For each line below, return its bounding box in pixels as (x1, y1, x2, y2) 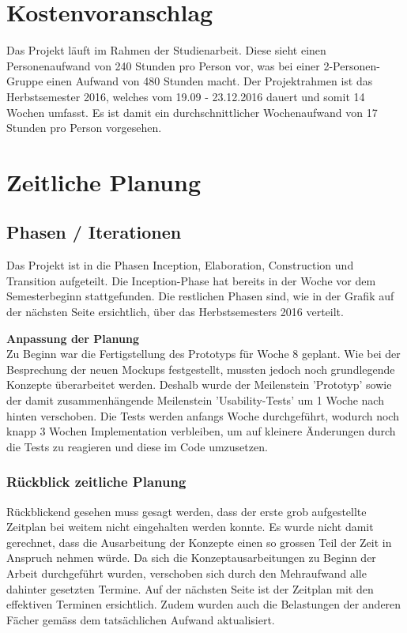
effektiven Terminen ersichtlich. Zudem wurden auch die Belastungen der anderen (6, 596, 401, 612)
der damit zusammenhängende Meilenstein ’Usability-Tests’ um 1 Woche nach (6, 392, 384, 409)
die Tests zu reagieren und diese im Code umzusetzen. (6, 438, 268, 454)
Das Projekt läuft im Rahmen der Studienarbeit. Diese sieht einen (6, 42, 326, 58)
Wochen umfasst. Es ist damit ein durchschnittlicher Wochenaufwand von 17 (6, 104, 378, 120)
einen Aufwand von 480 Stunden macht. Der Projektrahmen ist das (47, 73, 373, 89)
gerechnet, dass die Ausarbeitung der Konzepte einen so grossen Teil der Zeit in (6, 533, 392, 550)
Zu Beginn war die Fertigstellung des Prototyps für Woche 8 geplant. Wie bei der (6, 345, 401, 362)
